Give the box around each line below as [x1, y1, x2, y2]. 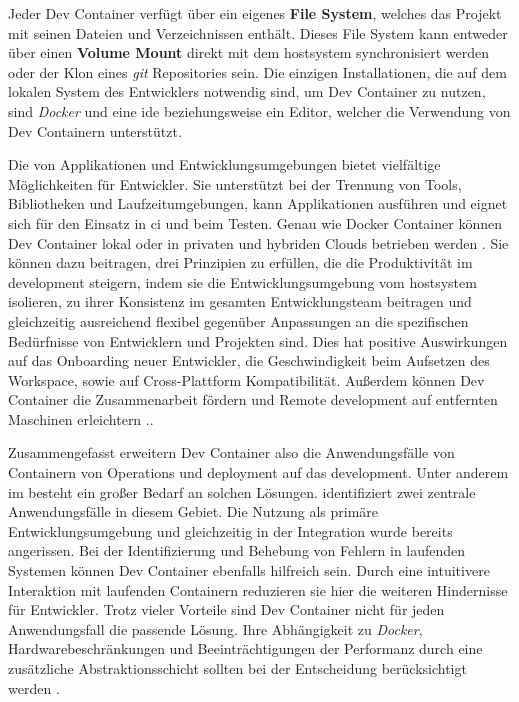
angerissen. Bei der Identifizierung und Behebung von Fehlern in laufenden [8, 540, 466, 561]
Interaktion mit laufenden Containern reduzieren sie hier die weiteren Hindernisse [8, 579, 508, 600]
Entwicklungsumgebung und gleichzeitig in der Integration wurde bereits [8, 520, 453, 541]
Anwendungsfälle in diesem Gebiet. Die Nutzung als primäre [8, 501, 379, 522]
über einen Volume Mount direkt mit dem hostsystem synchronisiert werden [8, 42, 489, 63]
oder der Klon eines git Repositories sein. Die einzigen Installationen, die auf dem [8, 61, 507, 82]
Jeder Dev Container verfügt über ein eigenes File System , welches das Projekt [8, 3, 502, 23]
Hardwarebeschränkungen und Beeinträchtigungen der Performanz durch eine [8, 638, 483, 659]
